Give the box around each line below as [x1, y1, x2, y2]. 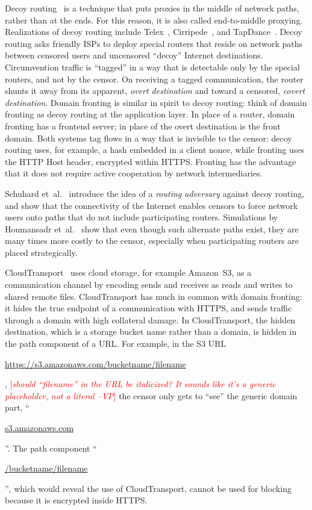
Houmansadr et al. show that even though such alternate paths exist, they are [5, 222, 299, 235]
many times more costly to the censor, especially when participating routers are [5, 234, 299, 247]
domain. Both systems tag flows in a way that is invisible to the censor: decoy [5, 131, 292, 144]
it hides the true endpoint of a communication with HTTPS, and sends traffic [5, 302, 292, 314]
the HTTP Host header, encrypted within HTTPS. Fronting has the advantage [5, 155, 296, 167]
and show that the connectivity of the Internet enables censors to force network [5, 199, 298, 211]
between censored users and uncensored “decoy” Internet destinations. [5, 49, 263, 61]
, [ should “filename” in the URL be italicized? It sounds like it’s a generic [5, 378, 276, 390]
